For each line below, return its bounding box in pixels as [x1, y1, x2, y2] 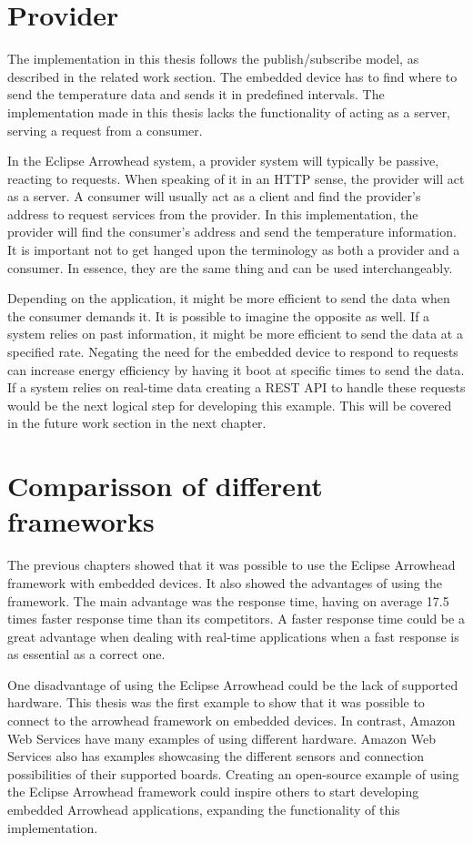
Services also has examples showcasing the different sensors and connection [7, 747, 425, 766]
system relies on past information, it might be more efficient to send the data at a [7, 324, 463, 343]
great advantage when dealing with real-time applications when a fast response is [7, 626, 459, 645]
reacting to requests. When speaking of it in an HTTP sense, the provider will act [7, 168, 465, 188]
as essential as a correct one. [7, 645, 166, 664]
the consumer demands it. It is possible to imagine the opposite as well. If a [7, 306, 430, 325]
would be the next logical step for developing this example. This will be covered [7, 395, 452, 414]
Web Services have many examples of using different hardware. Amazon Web [7, 728, 436, 747]
